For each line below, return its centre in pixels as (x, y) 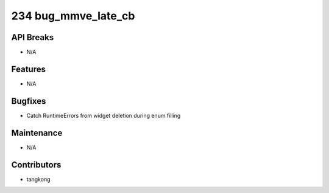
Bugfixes (29, 101)
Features (28, 69)
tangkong (38, 179)
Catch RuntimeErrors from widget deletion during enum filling (104, 115)
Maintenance (37, 133)
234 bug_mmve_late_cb (73, 16)
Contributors (36, 165)
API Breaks (33, 37)
